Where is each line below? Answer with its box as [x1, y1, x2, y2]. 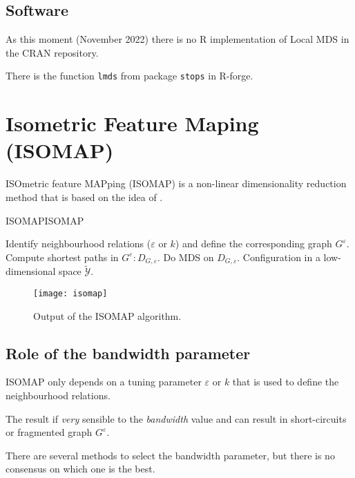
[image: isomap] [33, 289, 108, 298]
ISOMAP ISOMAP [6, 213, 84, 227]
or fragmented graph [6, 425, 93, 439]
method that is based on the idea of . [6, 189, 163, 204]
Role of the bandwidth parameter [6, 342, 251, 363]
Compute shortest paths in [6, 249, 119, 264]
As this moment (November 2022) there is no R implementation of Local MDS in [6, 32, 349, 46]
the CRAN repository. [6, 45, 99, 59]
